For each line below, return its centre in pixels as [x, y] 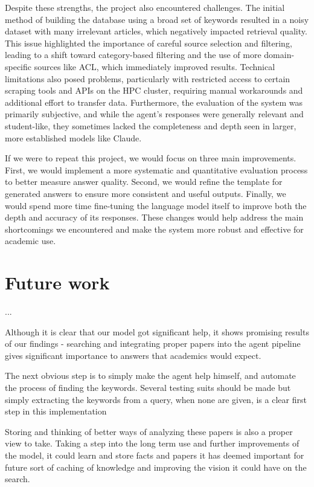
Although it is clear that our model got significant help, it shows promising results [157, 331]
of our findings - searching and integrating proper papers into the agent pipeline [153, 343]
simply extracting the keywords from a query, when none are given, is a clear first [156, 399]
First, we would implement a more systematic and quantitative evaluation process [156, 169]
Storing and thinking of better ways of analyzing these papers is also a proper [149, 431]
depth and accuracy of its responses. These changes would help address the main [154, 217]
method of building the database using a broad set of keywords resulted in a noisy [157, 19]
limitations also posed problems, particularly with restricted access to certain [148, 78]
